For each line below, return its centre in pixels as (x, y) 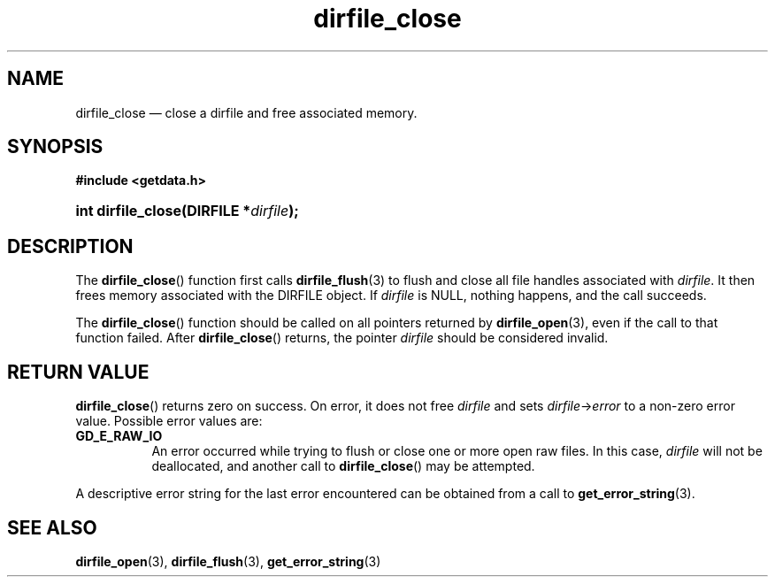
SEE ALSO (52, 527)
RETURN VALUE (78, 372)
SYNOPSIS (55, 147)
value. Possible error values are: (169, 421)
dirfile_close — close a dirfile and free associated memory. (246, 112)
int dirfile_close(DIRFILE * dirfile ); (187, 211)
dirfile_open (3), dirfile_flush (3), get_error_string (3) (228, 561)
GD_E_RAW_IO (119, 436)
